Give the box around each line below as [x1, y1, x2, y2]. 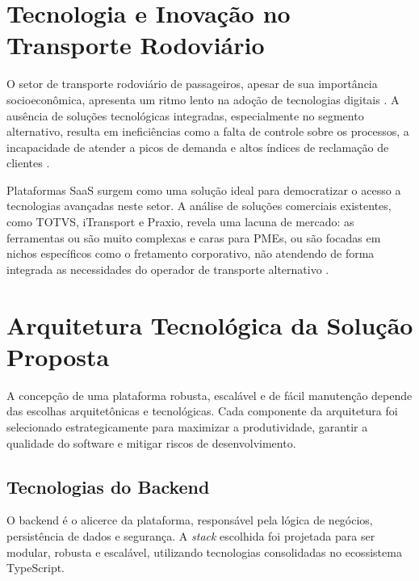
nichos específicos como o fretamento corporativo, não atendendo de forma [6, 245, 375, 262]
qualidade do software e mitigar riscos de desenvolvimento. [6, 434, 296, 451]
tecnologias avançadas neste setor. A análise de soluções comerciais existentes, [6, 197, 392, 214]
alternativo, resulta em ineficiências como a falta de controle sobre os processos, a [6, 123, 409, 140]
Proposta [6, 339, 110, 373]
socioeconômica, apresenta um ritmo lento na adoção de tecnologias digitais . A [6, 91, 400, 107]
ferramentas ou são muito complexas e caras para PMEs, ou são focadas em [6, 229, 381, 246]
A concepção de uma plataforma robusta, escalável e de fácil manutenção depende [6, 386, 413, 403]
